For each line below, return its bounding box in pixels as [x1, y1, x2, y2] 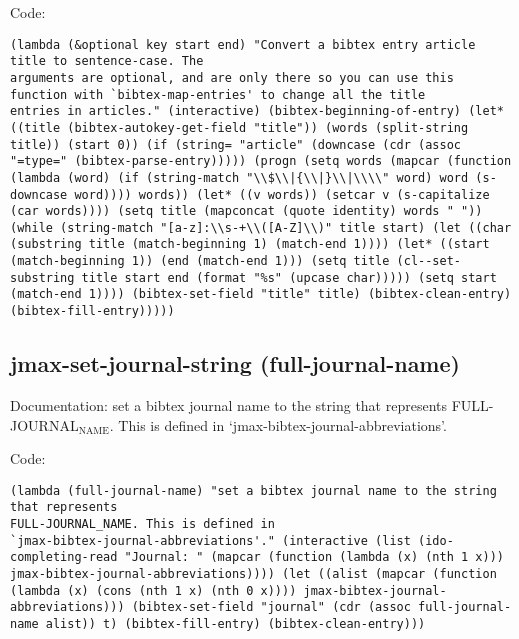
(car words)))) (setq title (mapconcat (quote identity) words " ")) [10, 204, 483, 219]
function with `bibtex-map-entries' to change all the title [10, 87, 426, 102]
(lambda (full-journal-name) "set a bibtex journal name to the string [10, 483, 497, 498]
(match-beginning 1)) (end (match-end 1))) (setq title [10, 254, 390, 269]
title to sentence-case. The [10, 54, 204, 69]
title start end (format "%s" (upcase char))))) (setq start [81, 270, 497, 285]
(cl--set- [396, 254, 462, 269]
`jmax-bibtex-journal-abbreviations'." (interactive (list [10, 533, 411, 548]
